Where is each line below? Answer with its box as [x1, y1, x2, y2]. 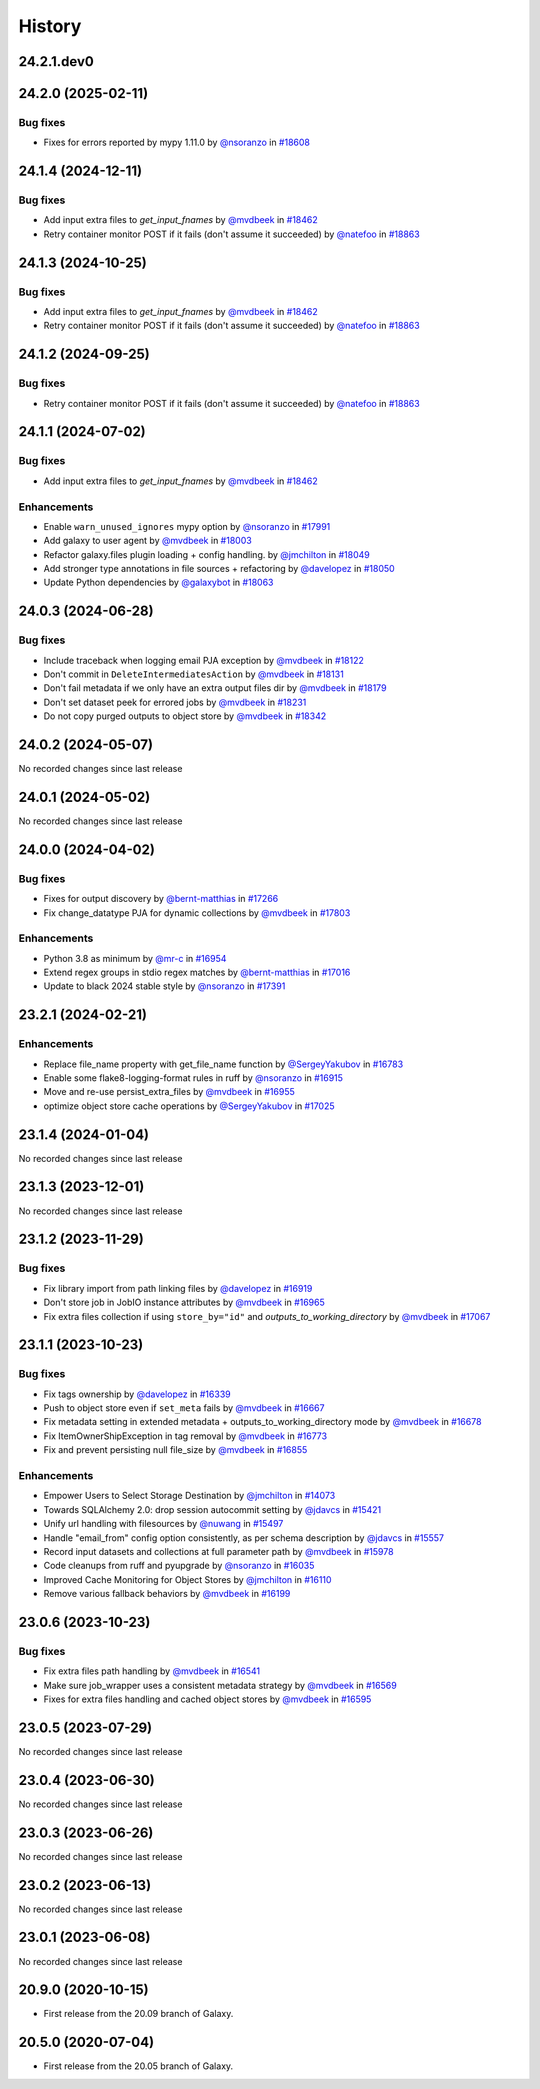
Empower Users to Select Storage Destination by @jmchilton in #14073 [43, 1490, 336, 1502]
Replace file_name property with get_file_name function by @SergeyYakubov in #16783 [43, 1058, 404, 1070]
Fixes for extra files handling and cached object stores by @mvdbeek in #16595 [43, 1693, 372, 1705]
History [18, 15, 82, 37]
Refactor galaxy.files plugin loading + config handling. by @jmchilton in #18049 [43, 548, 370, 560]
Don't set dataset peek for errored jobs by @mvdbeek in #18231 [43, 696, 307, 708]
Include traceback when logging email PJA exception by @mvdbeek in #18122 [43, 654, 365, 666]
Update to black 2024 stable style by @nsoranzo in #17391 [43, 980, 286, 992]
